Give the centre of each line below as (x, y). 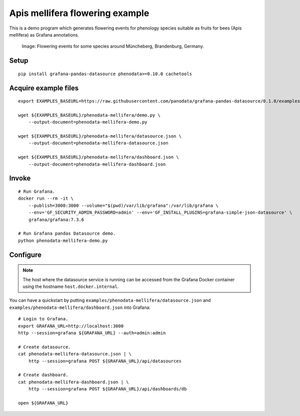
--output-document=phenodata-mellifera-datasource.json (98, 143)
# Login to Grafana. (43, 319)
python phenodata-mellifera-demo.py (63, 241)
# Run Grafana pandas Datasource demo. (67, 234)
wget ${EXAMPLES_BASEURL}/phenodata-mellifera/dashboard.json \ (99, 157)
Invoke (20, 178)
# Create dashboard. (43, 375)
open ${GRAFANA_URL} (43, 403)
